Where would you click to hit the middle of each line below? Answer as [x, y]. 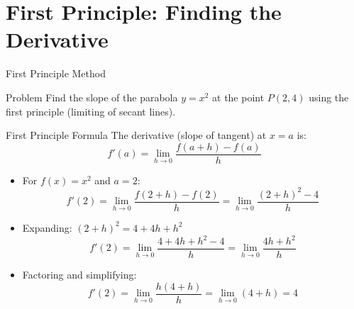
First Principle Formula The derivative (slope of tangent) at [136, 135]
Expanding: [47, 227]
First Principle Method [56, 73]
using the [329, 97]
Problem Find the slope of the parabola [92, 97]
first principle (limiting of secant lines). [91, 111]
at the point [238, 97]
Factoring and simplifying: [79, 275]
